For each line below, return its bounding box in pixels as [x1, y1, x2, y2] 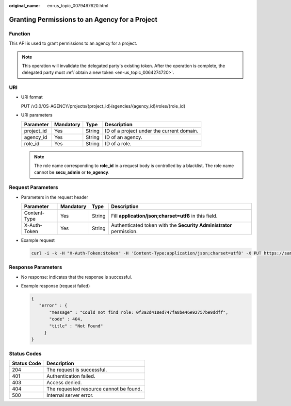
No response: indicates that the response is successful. [21, 274, 132, 280]
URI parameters [21, 112, 53, 118]
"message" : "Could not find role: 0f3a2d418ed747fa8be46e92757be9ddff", [49, 309, 228, 315]
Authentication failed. [46, 373, 96, 380]
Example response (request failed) [21, 283, 90, 289]
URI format [21, 94, 43, 100]
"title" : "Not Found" [49, 323, 103, 329]
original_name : [9, 3, 40, 8]
